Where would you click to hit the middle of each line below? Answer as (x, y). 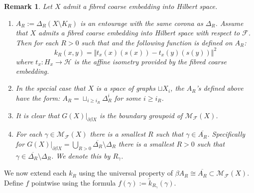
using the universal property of (126, 173)
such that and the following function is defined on (157, 42)
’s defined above (220, 88)
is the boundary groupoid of (141, 115)
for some (127, 97)
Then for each (37, 42)
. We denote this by (81, 155)
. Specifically (226, 134)
